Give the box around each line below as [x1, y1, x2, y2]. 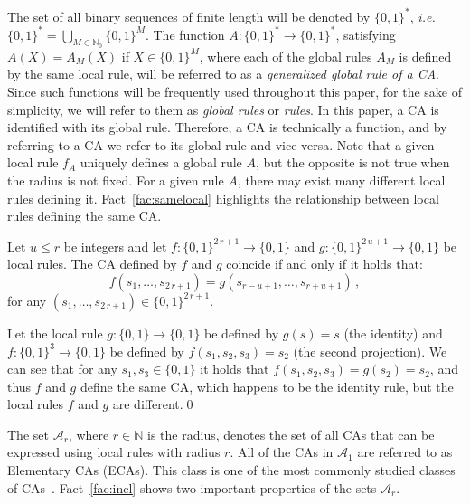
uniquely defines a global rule [80, 153, 242, 172]
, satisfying [335, 24, 396, 43]
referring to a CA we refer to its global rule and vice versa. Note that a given [7, 135, 435, 154]
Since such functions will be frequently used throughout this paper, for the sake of [7, 81, 463, 100]
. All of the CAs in [230, 442, 334, 461]
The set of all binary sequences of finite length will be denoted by [7, 6, 371, 25]
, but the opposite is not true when [255, 153, 450, 172]
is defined [399, 46, 452, 65]
